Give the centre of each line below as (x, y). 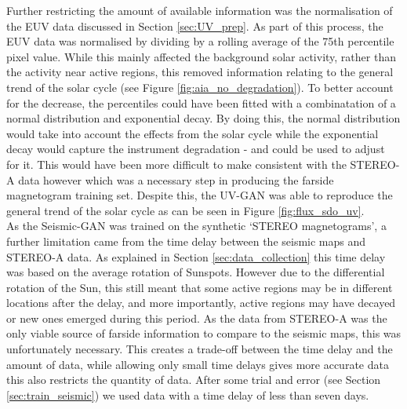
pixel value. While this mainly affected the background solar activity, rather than (201, 56)
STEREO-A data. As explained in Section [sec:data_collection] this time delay (196, 256)
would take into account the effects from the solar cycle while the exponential (193, 133)
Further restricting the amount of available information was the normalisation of (200, 10)
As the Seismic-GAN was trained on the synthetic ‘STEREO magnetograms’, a (196, 226)
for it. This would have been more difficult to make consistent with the (176, 164)
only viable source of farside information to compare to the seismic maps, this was (204, 333)
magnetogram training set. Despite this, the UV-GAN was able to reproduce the (200, 195)
